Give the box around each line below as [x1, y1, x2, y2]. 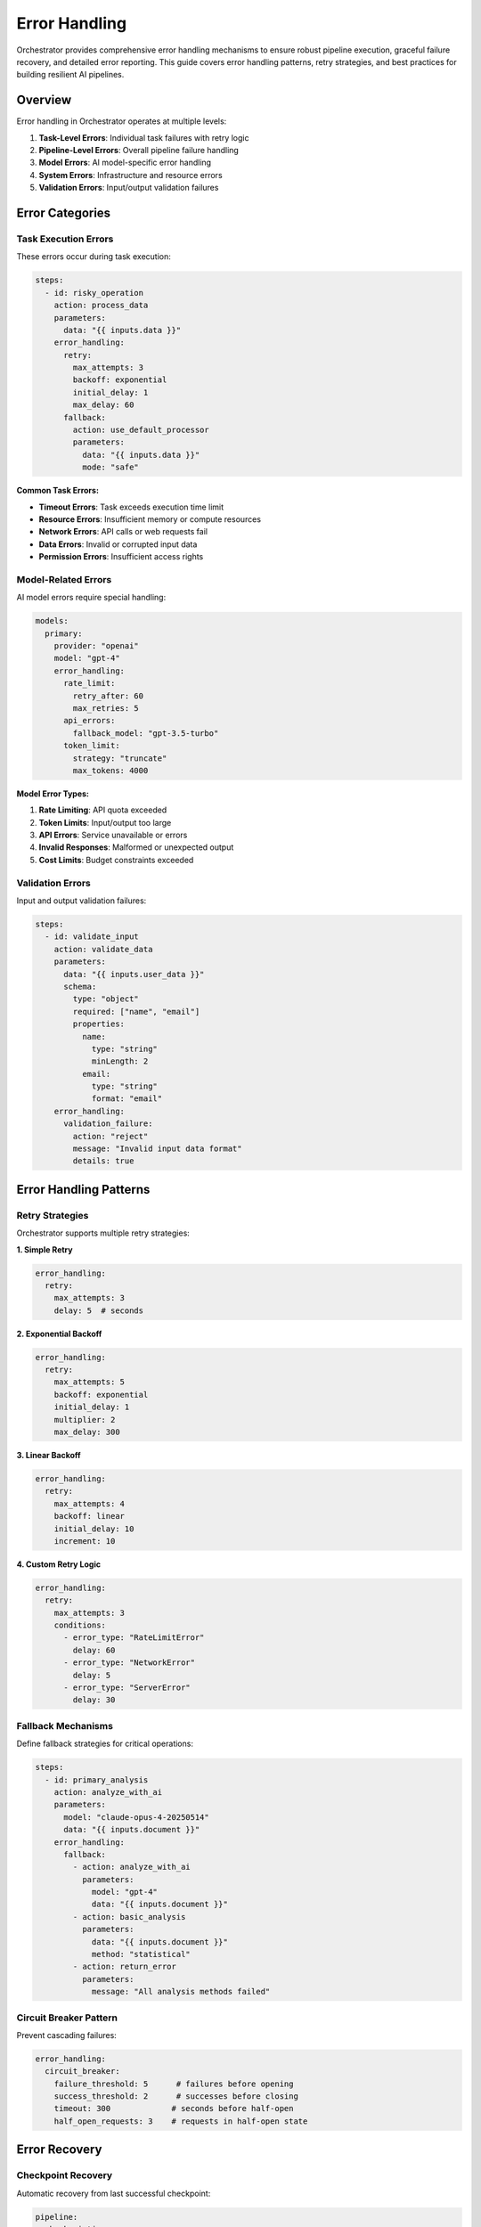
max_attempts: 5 [53, 1377, 125, 1387]
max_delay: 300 [53, 1427, 120, 1438]
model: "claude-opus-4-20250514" [63, 1812, 209, 1822]
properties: [72, 1019, 125, 1029]
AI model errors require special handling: [16, 592, 167, 603]
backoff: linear [53, 1511, 125, 1521]
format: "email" [91, 1094, 163, 1104]
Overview [16, 93, 72, 108]
